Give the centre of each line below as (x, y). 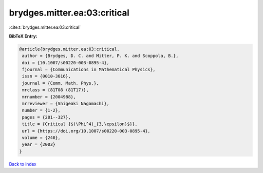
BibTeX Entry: (23, 36)
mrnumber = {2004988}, (49, 97)
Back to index (23, 164)
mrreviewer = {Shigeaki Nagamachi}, (66, 104)
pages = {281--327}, (47, 117)
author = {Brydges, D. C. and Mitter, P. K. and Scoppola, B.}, (100, 56)
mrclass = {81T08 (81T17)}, (56, 90)
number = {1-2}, (41, 110)
